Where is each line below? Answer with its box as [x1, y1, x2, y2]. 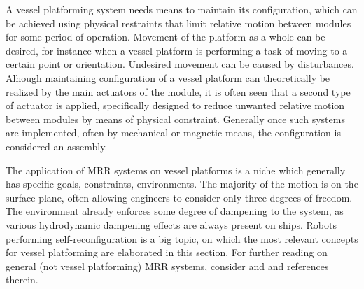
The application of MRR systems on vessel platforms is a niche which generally [6, 162, 346, 177]
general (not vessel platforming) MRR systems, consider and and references [6, 258, 329, 273]
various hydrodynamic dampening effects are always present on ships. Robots [6, 217, 337, 232]
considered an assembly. [6, 139, 108, 153]
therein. [6, 272, 38, 287]
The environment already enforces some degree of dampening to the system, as [6, 204, 344, 218]
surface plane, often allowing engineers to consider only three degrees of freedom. [6, 190, 353, 204]
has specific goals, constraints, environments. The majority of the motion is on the [6, 176, 358, 191]
